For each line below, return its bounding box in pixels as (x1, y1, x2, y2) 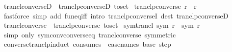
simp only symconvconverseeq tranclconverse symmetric (3, 29, 176, 39)
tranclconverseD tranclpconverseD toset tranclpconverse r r (3, 1, 197, 11)
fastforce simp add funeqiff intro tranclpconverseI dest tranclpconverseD (3, 10, 229, 20)
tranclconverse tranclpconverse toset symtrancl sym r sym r (3, 20, 200, 30)
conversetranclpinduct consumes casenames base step (3, 39, 171, 49)
